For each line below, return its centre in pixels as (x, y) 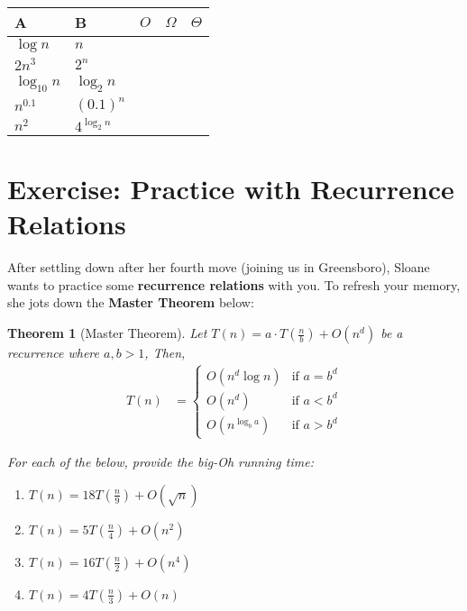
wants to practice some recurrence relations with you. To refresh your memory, (234, 284)
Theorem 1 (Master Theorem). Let (107, 333)
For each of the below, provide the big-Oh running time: (160, 462)
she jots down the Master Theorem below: (131, 302)
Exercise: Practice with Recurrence (231, 189)
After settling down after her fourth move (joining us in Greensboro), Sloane (219, 267)
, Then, (165, 353)
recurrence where (53, 353)
